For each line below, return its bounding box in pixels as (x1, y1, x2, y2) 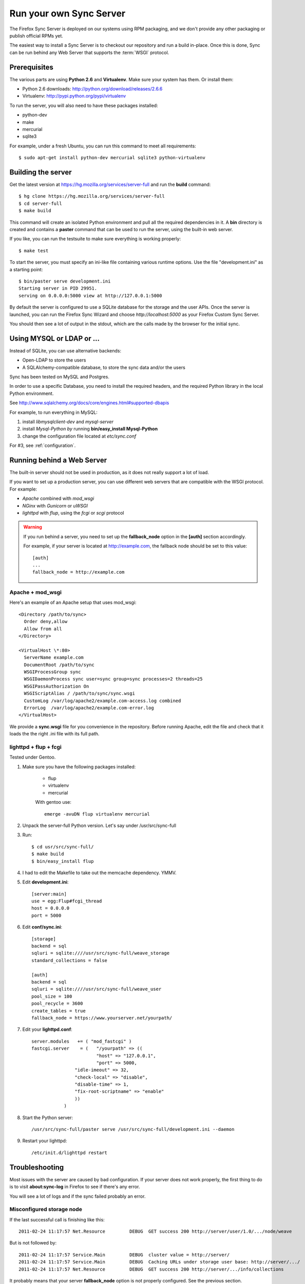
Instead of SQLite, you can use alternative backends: (9, 347, 122, 354)
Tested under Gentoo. (9, 754, 56, 760)
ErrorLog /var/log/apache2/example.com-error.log (24, 705, 154, 711)
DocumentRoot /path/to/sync (24, 662, 95, 668)
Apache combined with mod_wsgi (22, 496, 94, 502)
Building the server (9, 167, 72, 177)
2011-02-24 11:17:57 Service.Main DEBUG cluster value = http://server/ (18, 1252, 230, 1258)
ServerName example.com (24, 655, 84, 660)
